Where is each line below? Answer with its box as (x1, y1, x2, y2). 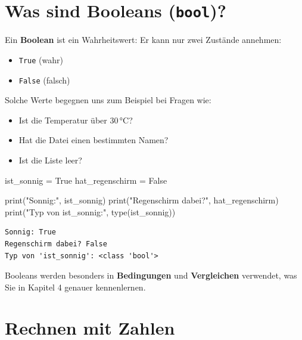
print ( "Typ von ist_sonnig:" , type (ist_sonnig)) (5, 205, 176, 218)
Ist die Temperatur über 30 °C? (18, 113, 133, 126)
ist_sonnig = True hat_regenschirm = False (5, 174, 167, 186)
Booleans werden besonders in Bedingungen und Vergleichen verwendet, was (5, 269, 297, 282)
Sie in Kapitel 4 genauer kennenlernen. (5, 280, 146, 293)
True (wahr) (18, 53, 63, 66)
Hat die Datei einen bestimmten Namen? (18, 134, 169, 146)
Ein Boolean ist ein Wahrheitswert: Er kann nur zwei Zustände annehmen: (5, 33, 282, 46)
